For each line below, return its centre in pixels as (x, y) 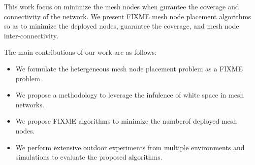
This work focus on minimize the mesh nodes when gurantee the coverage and (122, 6)
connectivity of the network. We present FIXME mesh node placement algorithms (127, 16)
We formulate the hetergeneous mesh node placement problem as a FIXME (129, 68)
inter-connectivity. (31, 35)
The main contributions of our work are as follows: (80, 52)
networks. (30, 104)
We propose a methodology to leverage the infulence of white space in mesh (130, 95)
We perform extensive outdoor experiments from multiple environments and (130, 147)
